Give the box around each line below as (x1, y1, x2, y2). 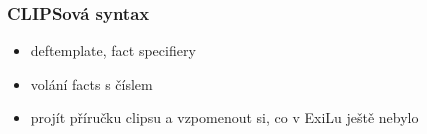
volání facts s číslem (30, 73, 153, 94)
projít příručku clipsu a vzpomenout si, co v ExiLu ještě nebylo (30, 107, 419, 128)
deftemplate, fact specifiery (30, 40, 196, 61)
